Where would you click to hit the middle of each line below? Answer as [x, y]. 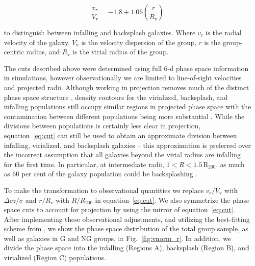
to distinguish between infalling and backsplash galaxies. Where [100, 32]
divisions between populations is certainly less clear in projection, [102, 126]
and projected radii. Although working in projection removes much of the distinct [127, 87]
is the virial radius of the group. [121, 52]
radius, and [43, 52]
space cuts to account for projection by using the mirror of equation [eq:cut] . [120, 209]
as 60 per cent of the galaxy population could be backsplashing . [101, 174]
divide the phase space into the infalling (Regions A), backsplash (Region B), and [127, 248]
